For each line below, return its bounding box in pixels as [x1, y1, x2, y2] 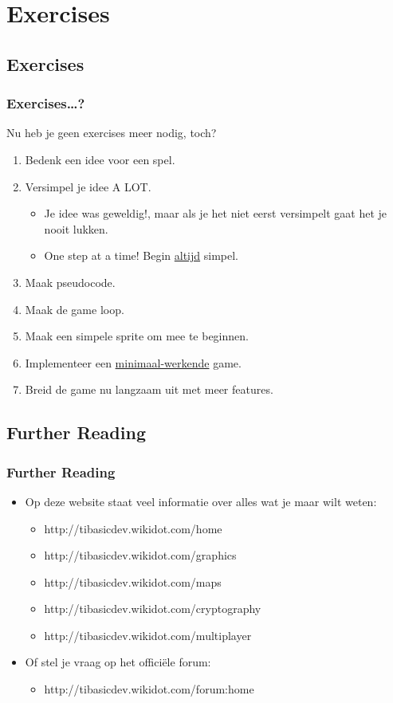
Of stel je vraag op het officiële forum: [25, 654, 211, 670]
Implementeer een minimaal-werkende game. [25, 354, 242, 371]
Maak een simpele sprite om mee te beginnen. [25, 328, 249, 344]
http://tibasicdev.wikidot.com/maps [44, 573, 222, 590]
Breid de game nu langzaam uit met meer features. [25, 381, 273, 398]
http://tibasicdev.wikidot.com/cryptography [44, 600, 261, 617]
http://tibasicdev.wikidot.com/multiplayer [44, 626, 252, 643]
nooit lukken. [44, 220, 108, 237]
